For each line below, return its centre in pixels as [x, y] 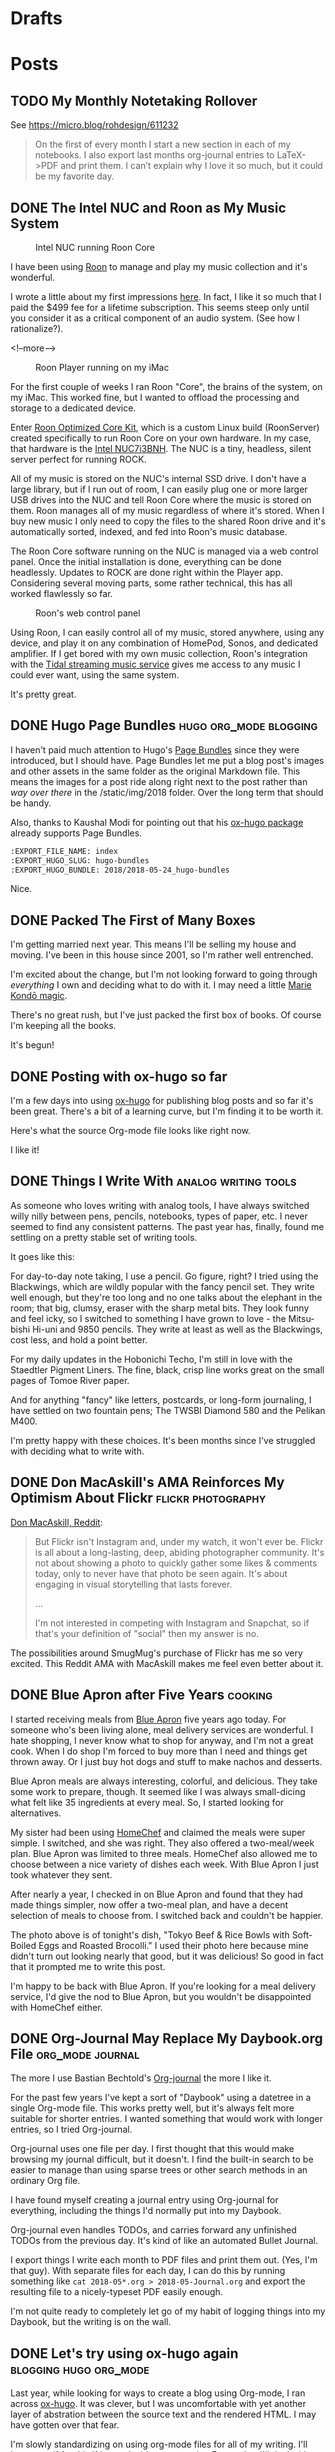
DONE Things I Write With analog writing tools [153, 1181]
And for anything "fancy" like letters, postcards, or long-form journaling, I [161, 1399]
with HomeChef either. [56, 2007]
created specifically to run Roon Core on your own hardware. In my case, [161, 438]
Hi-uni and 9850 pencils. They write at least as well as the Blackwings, [177, 1329]
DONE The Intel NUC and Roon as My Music [148, 207]
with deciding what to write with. [77, 1451]
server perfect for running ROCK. [78, 459]
